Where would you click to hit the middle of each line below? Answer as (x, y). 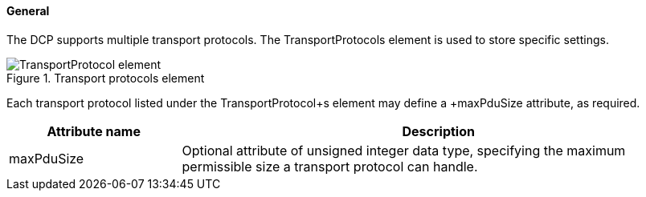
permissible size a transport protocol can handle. (330, 166)
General (28, 11)
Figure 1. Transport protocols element (106, 78)
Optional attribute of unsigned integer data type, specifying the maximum (404, 150)
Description (438, 131)
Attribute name (94, 131)
